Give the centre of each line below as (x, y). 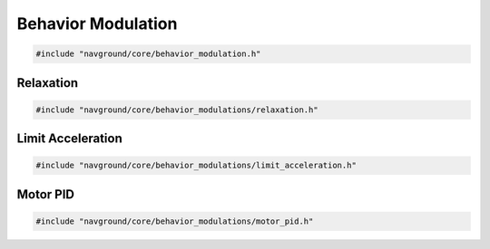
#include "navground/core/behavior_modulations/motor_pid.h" (175, 221)
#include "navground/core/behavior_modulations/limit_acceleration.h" (196, 166)
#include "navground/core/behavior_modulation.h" (148, 54)
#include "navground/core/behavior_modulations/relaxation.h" (177, 110)
